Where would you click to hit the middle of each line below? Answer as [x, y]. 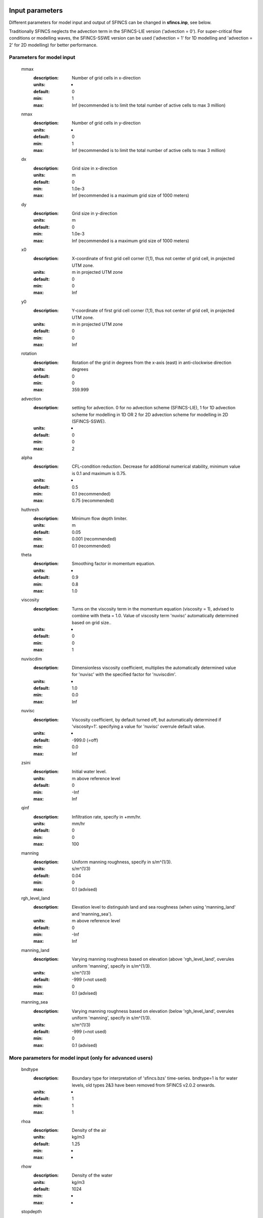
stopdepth [31, 1212]
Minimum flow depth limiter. [100, 518]
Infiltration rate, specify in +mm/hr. [106, 817]
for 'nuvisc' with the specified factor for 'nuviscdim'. [124, 674]
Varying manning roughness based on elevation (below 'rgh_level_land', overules [153, 1011]
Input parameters [36, 10]
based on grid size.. [92, 622]
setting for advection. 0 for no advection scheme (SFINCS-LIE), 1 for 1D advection [154, 408]
